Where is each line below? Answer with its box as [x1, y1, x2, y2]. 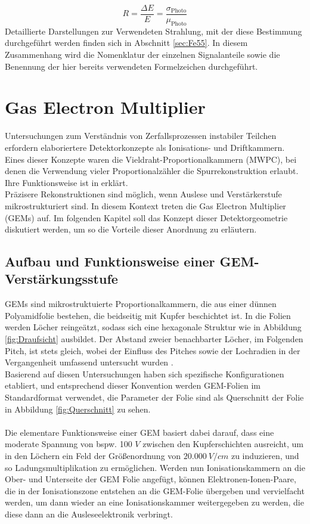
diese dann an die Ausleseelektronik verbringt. [5, 507, 173, 520]
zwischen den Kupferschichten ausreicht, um [142, 438, 303, 450]
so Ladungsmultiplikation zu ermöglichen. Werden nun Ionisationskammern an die [5, 461, 305, 473]
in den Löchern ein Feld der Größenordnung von [5, 449, 181, 462]
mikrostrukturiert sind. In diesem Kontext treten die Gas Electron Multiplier [5, 199, 286, 212]
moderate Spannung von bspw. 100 [5, 438, 132, 450]
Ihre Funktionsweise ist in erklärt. [5, 176, 128, 188]
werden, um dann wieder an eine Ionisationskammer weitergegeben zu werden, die [5, 496, 304, 509]
